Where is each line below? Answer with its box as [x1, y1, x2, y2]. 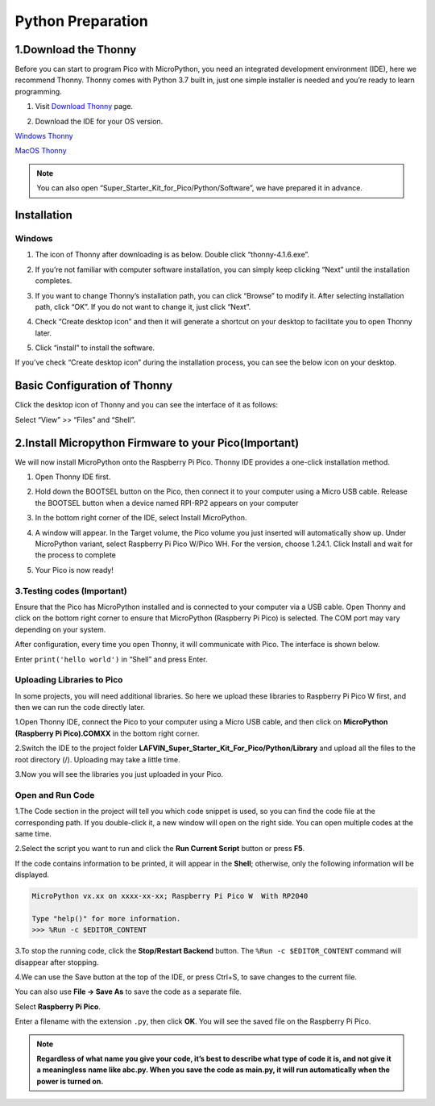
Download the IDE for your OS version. [35, 116, 164, 126]
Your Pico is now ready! [35, 565, 114, 574]
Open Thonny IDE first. [35, 472, 111, 482]
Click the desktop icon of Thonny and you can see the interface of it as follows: [14, 400, 279, 410]
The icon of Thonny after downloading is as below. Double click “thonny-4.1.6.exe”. [35, 250, 310, 260]
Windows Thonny [14, 131, 73, 141]
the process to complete [35, 550, 117, 560]
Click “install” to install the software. [35, 343, 155, 353]
